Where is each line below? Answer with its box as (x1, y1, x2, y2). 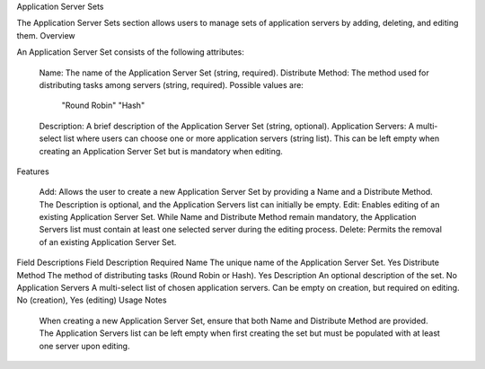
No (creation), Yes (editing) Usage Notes (16, 294, 167, 305)
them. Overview (16, 30, 75, 40)
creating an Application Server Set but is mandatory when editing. (39, 145, 283, 156)
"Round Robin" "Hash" (61, 100, 145, 111)
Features (16, 166, 49, 177)
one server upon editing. (39, 340, 130, 351)
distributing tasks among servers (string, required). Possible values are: (39, 79, 304, 90)
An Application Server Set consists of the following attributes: (16, 47, 244, 57)
